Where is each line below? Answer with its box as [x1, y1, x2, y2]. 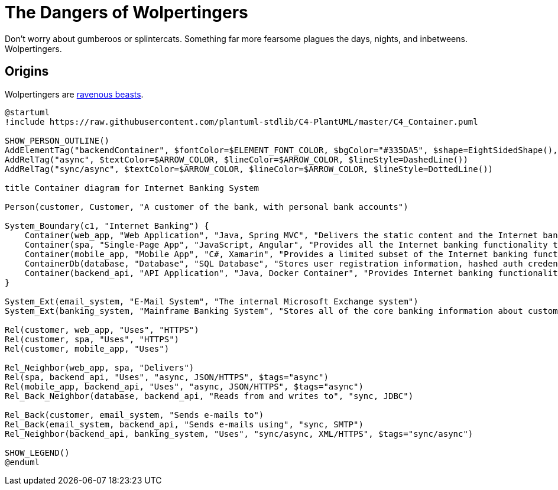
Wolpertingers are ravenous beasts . [5, 89, 144, 99]
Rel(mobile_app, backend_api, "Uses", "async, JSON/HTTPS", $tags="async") [5, 381, 364, 391]
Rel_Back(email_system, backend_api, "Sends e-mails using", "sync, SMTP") [5, 419, 364, 429]
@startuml [5, 107, 50, 117]
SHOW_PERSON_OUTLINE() [5, 135, 110, 145]
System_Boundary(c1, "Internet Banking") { [5, 220, 209, 231]
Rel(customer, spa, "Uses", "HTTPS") [5, 334, 180, 344]
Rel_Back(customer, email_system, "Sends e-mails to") [5, 410, 264, 420]
